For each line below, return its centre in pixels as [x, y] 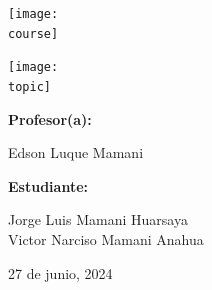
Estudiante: [48, 185]
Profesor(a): [50, 118]
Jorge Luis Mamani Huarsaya [98, 219]
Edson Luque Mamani [76, 152]
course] [33, 33]
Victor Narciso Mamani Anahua [106, 239]
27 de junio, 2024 [60, 272]
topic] [29, 86]
